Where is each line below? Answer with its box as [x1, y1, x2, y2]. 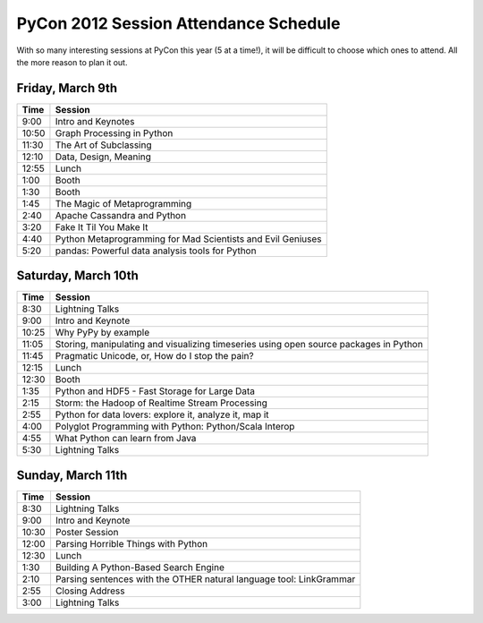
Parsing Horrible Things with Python [55, 537, 208, 550]
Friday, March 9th [16, 81, 118, 96]
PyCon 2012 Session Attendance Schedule [16, 13, 341, 33]
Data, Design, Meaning [55, 150, 152, 163]
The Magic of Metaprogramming [55, 197, 192, 209]
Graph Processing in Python [55, 126, 174, 139]
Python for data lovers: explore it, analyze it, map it [55, 408, 269, 421]
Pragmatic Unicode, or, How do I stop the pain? [55, 350, 254, 363]
